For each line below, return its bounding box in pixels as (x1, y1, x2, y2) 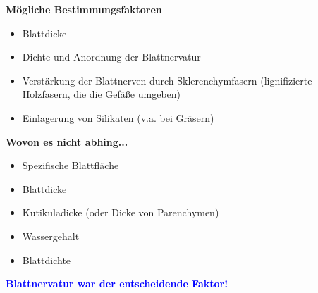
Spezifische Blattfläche (22, 158, 119, 173)
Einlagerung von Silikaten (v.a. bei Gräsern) (22, 110, 214, 125)
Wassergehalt (22, 228, 80, 243)
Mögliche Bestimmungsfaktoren (6, 2, 162, 16)
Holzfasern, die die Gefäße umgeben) (22, 87, 181, 101)
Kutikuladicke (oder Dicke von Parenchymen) (22, 205, 219, 220)
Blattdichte (22, 252, 71, 267)
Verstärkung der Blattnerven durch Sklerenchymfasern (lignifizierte (22, 73, 312, 87)
